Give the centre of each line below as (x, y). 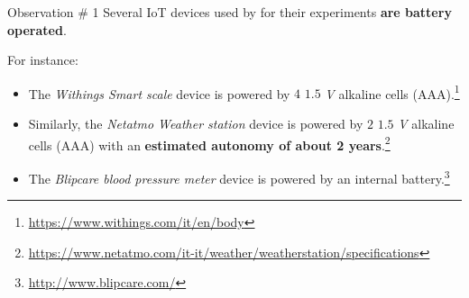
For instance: (43, 60)
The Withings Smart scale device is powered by (159, 93)
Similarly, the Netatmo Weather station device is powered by (196, 124)
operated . (37, 29)
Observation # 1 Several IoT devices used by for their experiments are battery (230, 12)
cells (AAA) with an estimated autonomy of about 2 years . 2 (209, 143)
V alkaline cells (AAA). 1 (392, 92)
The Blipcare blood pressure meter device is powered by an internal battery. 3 (239, 176)
